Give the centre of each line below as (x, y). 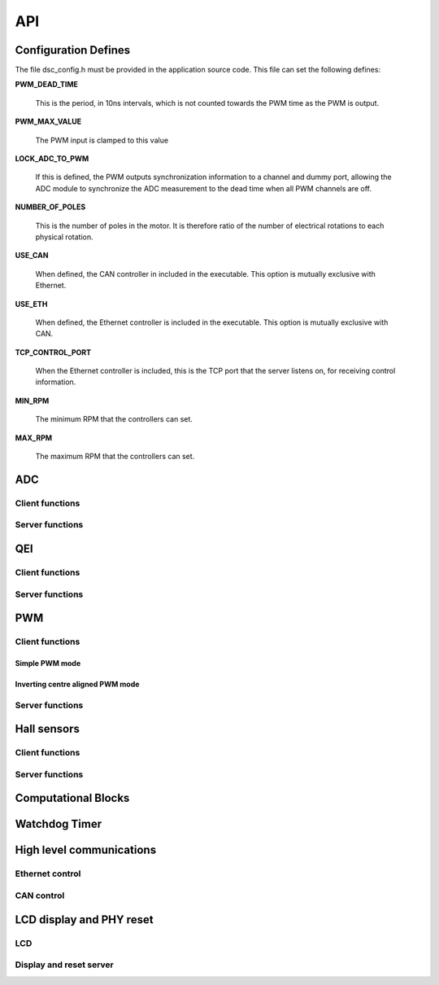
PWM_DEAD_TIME (47, 85)
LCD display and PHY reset (84, 919)
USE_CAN (32, 256)
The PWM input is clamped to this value (102, 140)
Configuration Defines (73, 50)
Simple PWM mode (48, 663)
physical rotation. (64, 237)
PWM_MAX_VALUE (48, 121)
